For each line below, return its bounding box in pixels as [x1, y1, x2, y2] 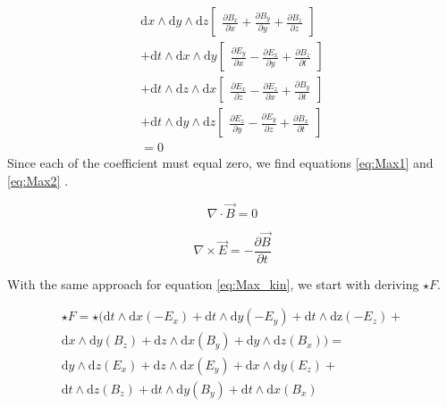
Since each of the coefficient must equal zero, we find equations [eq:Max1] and [7, 154, 434, 172]
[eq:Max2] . [7, 170, 69, 189]
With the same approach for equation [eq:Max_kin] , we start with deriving [7, 274, 419, 293]
